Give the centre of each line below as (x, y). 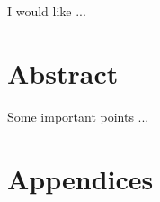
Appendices (80, 178)
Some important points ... (78, 116)
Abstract (63, 73)
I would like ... (47, 11)
